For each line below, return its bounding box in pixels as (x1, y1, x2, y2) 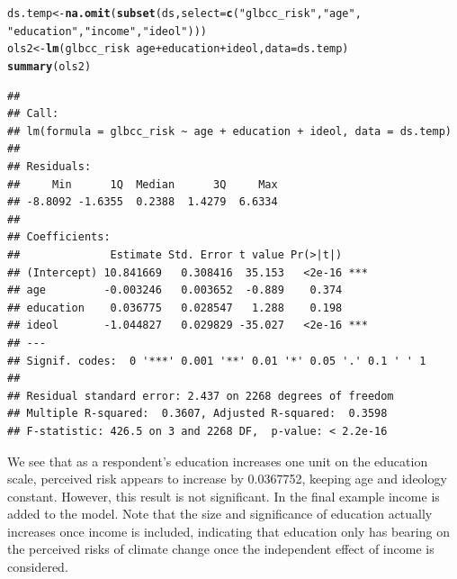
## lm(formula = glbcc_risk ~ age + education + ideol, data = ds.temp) (7, 124, 452, 138)
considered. (7, 557, 68, 576)
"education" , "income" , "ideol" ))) (7, 24, 207, 38)
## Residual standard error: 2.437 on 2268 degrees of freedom (7, 389, 394, 403)
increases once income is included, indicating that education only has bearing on (7, 521, 450, 540)
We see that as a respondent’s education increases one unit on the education (7, 451, 428, 470)
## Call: (7, 107, 59, 121)
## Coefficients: (7, 231, 111, 244)
